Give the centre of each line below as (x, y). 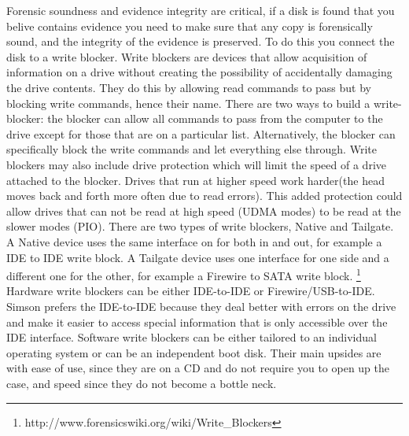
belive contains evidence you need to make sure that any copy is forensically (190, 26)
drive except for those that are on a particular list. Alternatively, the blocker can (201, 133)
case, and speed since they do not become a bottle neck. (142, 383)
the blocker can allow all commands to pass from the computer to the (215, 118)
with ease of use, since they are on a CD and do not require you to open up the (198, 368)
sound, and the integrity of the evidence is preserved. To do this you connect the (201, 41)
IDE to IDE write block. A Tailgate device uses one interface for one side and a (198, 257)
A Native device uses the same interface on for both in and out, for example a (194, 241)
